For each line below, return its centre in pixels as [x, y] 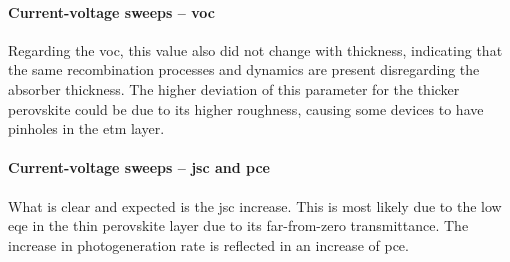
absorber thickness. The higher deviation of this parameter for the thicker [234, 88]
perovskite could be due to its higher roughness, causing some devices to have [246, 108]
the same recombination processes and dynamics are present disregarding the [244, 69]
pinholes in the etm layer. [86, 128]
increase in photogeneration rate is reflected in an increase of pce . [208, 244]
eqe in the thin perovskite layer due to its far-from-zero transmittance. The [238, 225]
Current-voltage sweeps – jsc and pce [139, 167]
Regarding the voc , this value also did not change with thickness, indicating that [255, 49]
